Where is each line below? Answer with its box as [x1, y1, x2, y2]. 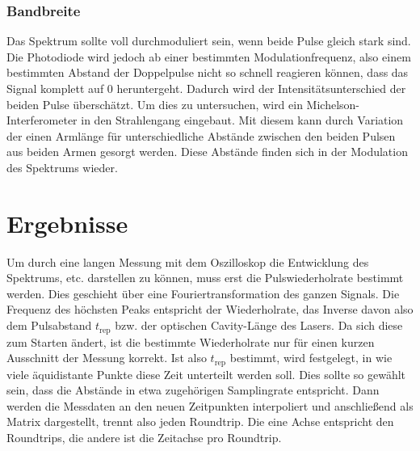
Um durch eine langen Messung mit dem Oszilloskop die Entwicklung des [6, 253, 369, 270]
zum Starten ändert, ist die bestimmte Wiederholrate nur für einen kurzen [6, 333, 375, 350]
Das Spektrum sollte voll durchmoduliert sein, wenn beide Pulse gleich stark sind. [6, 32, 411, 49]
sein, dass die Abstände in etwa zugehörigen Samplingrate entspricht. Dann [6, 381, 380, 398]
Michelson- [306, 95, 360, 112]
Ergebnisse [6, 206, 128, 239]
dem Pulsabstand [6, 317, 92, 334]
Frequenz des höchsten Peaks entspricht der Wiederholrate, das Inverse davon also [6, 301, 414, 318]
